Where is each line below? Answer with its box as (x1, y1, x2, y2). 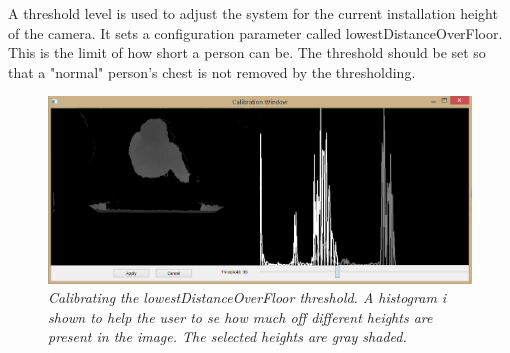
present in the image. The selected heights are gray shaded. (48, 326, 407, 347)
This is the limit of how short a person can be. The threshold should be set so (8, 42, 486, 63)
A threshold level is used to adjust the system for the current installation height (8, 3, 498, 23)
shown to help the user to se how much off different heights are (48, 306, 433, 327)
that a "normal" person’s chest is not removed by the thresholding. (8, 61, 416, 82)
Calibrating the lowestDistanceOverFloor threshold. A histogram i (48, 287, 447, 308)
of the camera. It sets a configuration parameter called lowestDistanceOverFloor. (8, 22, 503, 43)
